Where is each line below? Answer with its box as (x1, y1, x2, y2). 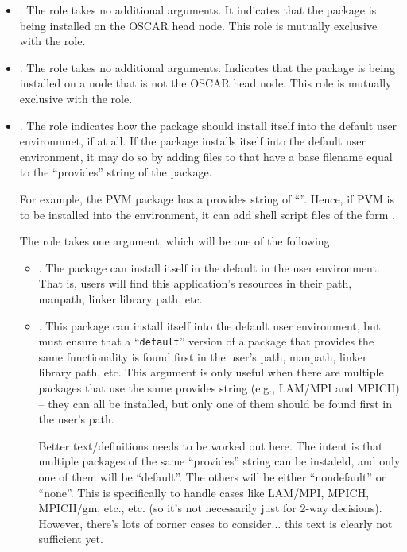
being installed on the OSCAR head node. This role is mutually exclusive (19, 17, 378, 33)
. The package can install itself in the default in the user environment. (38, 259, 380, 276)
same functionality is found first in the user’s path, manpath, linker (38, 348, 367, 365)
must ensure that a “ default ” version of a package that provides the (38, 333, 374, 349)
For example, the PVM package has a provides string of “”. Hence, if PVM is (19, 190, 394, 207)
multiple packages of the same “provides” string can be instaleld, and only (38, 453, 401, 469)
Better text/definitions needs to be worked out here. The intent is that (38, 437, 383, 454)
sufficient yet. (38, 531, 103, 547)
